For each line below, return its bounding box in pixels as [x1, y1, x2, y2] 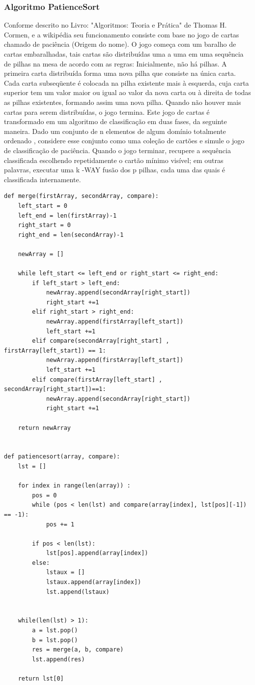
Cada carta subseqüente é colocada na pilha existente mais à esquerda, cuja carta [4, 77, 249, 88]
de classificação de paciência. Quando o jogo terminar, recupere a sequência [4, 145, 231, 155]
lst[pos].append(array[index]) [46, 550, 148, 557]
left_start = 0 [18, 202, 67, 209]
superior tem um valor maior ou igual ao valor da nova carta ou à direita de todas [4, 87, 251, 98]
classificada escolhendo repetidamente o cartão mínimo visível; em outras [4, 155, 224, 165]
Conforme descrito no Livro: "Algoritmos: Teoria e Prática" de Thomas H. [4, 20, 227, 30]
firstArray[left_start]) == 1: [4, 347, 106, 354]
